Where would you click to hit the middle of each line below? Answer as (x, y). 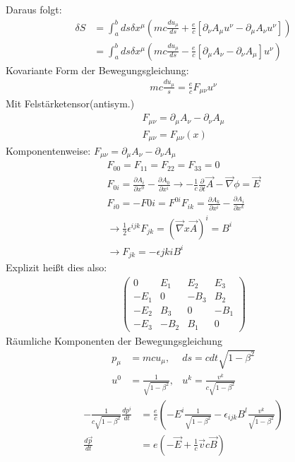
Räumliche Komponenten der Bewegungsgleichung (114, 340)
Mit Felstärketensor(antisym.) (70, 103)
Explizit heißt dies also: (56, 267)
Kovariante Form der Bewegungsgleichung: (97, 70)
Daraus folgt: (34, 9)
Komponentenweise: (48, 151)
